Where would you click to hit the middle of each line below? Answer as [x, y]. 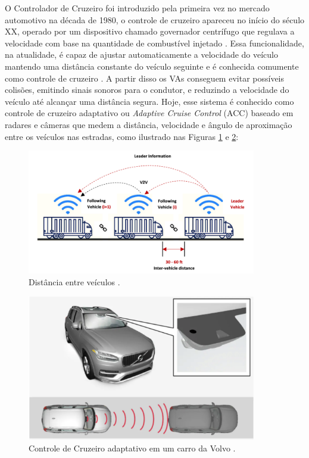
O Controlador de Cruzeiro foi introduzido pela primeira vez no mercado [137, 8]
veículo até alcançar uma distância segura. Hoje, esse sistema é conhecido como [149, 101]
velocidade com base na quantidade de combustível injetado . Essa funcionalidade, [154, 43]
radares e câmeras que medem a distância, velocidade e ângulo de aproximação [149, 124]
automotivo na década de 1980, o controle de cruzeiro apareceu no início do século [155, 19]
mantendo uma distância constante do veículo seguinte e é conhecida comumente [152, 66]
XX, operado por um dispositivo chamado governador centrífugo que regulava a [150, 31]
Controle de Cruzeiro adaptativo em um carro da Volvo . [132, 448]
